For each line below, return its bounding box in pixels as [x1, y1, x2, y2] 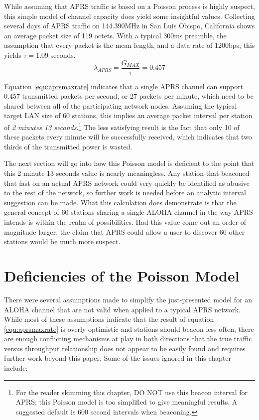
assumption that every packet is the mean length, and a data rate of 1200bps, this [4, 40, 255, 50]
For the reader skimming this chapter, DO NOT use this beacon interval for [15, 387, 248, 397]
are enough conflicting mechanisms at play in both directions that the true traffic [4, 333, 252, 344]
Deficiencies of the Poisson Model [4, 265, 240, 285]
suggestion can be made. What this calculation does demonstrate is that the [4, 197, 237, 207]
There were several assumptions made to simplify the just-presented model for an [4, 294, 253, 304]
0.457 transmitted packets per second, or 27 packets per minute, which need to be [4, 91, 254, 101]
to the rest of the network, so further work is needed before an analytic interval [4, 187, 246, 198]
